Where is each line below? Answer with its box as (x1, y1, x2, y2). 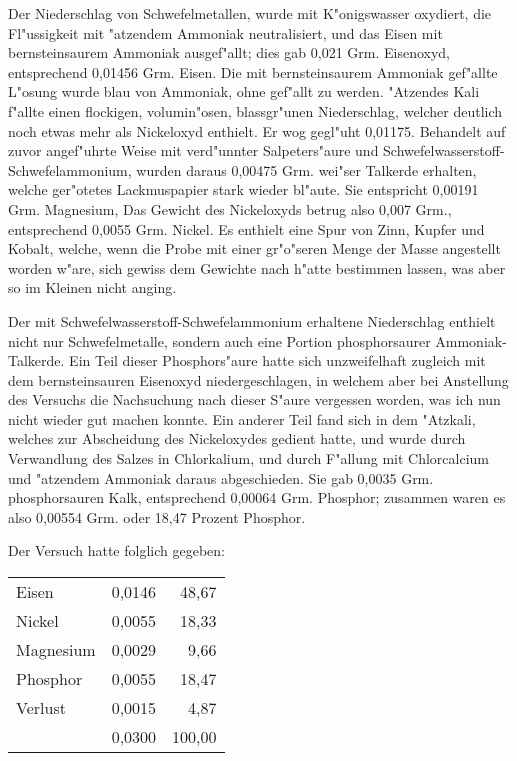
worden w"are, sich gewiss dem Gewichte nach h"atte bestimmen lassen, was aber (8, 257, 506, 278)
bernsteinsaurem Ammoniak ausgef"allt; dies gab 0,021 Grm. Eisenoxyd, (8, 42, 450, 63)
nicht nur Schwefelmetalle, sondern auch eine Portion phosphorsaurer (8, 330, 431, 351)
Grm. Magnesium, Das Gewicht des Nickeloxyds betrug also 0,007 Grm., (8, 198, 452, 219)
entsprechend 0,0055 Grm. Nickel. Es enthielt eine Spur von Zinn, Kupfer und (8, 218, 485, 239)
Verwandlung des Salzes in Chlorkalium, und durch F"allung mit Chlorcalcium (8, 448, 490, 469)
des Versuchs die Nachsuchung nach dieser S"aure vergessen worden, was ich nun (8, 389, 501, 410)
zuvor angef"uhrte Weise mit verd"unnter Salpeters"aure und (8, 140, 379, 161)
